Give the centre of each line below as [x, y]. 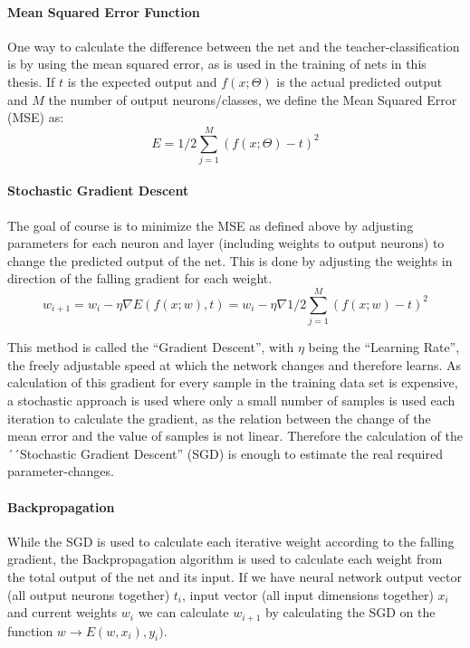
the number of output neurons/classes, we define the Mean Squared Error [253, 99]
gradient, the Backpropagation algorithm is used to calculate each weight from [225, 559]
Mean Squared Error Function [104, 11]
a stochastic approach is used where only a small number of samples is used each [231, 400]
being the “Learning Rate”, [384, 347]
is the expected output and [142, 81]
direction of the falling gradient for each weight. [140, 278]
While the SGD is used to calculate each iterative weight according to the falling [231, 541]
